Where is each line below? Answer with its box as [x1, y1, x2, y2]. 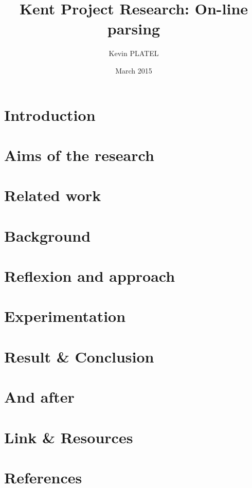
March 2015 [115, 65, 152, 76]
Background [4, 225, 91, 246]
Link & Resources [4, 426, 133, 447]
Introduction [4, 104, 96, 125]
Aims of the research [4, 144, 154, 165]
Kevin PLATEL [109, 48, 159, 59]
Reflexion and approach [4, 265, 175, 286]
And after [4, 386, 75, 407]
